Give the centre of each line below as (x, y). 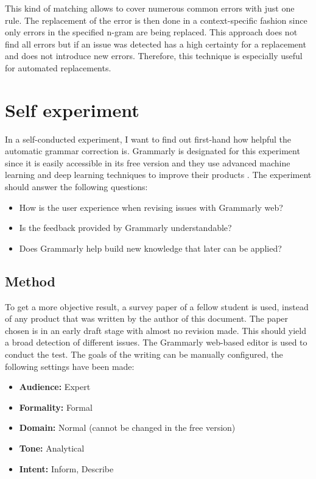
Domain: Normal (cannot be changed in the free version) (127, 428)
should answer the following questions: (76, 187)
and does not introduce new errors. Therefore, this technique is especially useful (154, 56)
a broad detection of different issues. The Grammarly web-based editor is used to (156, 342)
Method (30, 281)
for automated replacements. (58, 67)
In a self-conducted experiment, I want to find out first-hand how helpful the (148, 139)
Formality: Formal (56, 407)
